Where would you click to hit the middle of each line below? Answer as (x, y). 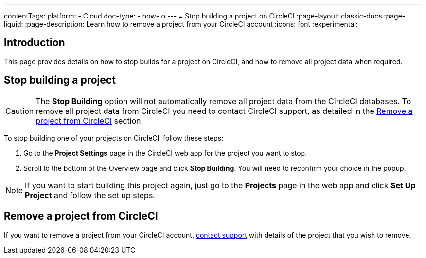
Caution (20, 111)
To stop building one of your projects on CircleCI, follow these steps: (114, 138)
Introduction (35, 43)
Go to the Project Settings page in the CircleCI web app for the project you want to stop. (165, 153)
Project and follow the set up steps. (90, 195)
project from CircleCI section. (89, 120)
